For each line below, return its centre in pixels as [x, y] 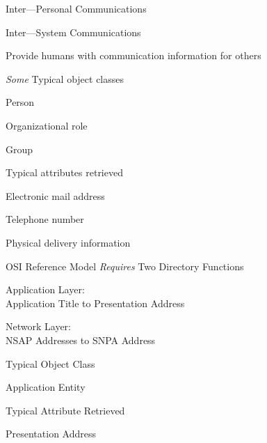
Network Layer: [38, 326]
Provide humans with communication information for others [133, 55]
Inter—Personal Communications [76, 8]
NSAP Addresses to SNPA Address [81, 340]
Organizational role [47, 125]
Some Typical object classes [65, 78]
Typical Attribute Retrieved [65, 410]
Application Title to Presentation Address [95, 303]
